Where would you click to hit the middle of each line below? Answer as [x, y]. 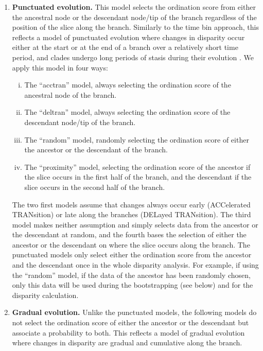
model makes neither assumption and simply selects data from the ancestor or [135, 224]
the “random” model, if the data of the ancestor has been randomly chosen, [131, 275]
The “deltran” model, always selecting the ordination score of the [127, 112]
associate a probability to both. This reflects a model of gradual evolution [128, 332]
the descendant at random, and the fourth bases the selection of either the [129, 234]
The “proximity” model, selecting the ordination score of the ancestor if [137, 166]
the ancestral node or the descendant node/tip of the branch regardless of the [134, 17]
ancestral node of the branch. [71, 94]
